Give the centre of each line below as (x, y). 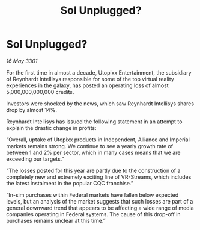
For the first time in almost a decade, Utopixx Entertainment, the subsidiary (99, 72)
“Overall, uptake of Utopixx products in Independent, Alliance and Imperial (98, 140)
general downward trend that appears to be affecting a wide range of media (100, 208)
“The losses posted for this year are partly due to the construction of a (93, 170)
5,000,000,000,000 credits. (40, 92)
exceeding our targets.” (35, 159)
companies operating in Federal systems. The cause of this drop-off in (94, 214)
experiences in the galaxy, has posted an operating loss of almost (87, 85)
